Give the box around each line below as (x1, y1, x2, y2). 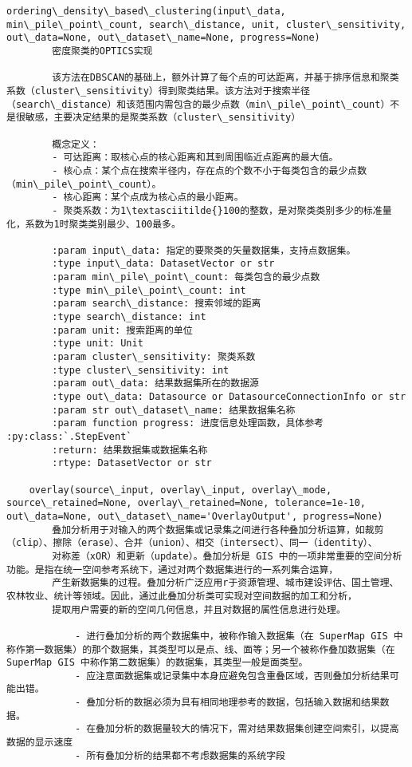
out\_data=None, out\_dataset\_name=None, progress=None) (6, 32, 320, 44)
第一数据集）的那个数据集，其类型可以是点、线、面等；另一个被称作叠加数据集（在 (25, 643, 395, 655)
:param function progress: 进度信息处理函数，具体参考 (52, 417, 324, 429)
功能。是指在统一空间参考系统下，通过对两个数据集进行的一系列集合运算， (6, 563, 339, 575)
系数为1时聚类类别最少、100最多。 (25, 218, 181, 230)
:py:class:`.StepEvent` (6, 431, 132, 442)
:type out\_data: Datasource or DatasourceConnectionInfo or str (52, 391, 406, 403)
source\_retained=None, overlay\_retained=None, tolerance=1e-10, (6, 497, 367, 509)
